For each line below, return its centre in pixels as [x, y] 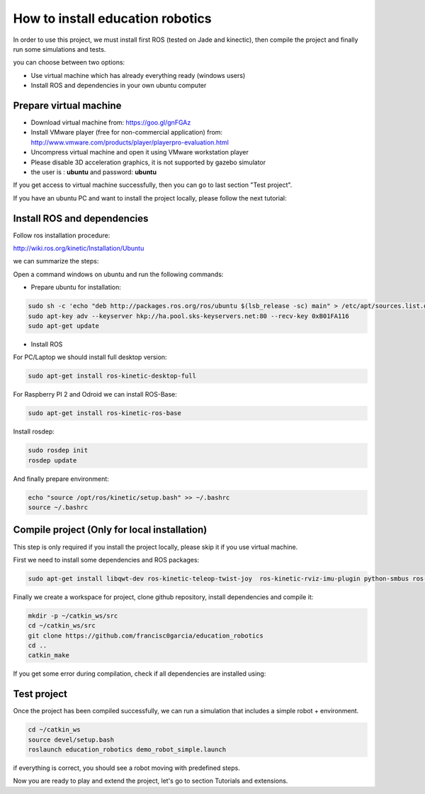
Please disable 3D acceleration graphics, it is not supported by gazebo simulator [148, 162]
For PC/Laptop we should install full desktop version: [90, 357]
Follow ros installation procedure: [62, 235]
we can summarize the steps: [56, 261]
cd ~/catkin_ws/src [62, 626]
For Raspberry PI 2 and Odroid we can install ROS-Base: [95, 395]
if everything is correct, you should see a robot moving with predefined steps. [127, 768]
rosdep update [52, 460]
